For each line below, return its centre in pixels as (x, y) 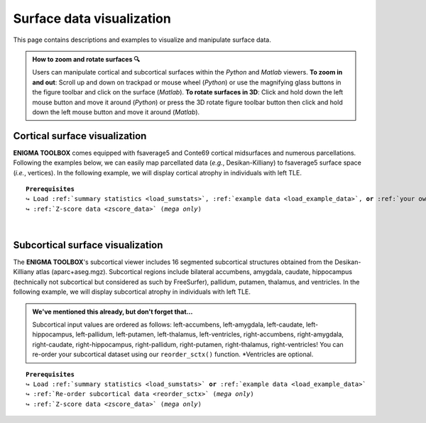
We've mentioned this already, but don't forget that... (113, 312)
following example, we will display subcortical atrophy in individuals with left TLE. (132, 292)
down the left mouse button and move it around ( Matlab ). (116, 112)
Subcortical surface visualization (88, 245)
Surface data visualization (92, 18)
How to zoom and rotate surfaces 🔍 (86, 59)
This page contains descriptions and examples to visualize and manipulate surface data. (142, 40)
